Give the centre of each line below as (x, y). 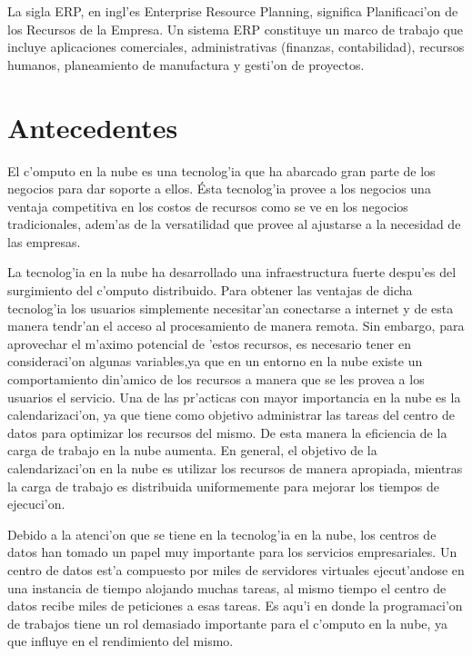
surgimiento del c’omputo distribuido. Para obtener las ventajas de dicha (210, 290)
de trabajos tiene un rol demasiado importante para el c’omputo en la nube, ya (228, 623)
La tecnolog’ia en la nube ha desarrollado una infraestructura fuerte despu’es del (232, 272)
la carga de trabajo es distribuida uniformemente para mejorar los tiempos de (224, 486)
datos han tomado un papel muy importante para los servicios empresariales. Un (232, 552)
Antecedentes (93, 127)
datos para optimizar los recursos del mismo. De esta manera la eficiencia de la (227, 432)
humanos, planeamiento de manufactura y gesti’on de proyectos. (186, 64)
